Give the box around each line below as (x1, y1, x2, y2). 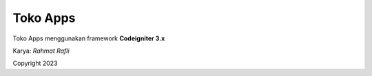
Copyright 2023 (12, 59, 58, 68)
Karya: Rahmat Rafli (12, 47, 70, 55)
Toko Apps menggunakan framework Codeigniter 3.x (12, 34, 165, 42)
